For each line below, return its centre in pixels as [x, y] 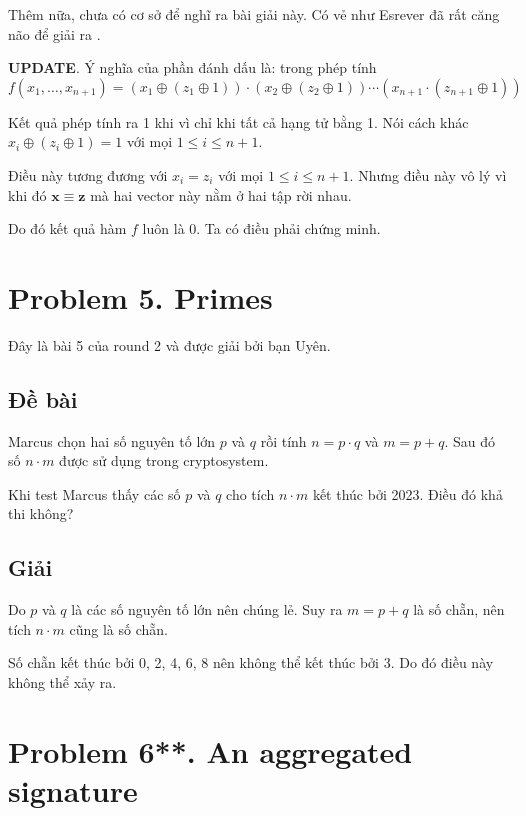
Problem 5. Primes [140, 296]
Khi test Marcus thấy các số [94, 493]
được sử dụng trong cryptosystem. [164, 460]
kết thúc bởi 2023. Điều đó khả [407, 493]
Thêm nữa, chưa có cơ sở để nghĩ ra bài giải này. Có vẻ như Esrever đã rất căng [254, 14]
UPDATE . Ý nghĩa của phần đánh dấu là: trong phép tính [192, 67]
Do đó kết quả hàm [67, 228]
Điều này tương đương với [88, 174]
